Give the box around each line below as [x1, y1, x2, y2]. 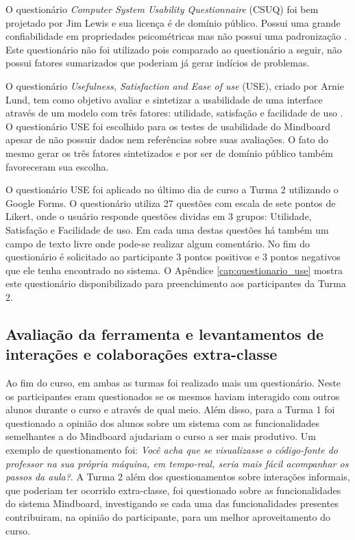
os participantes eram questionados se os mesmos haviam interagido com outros [5, 389, 340, 403]
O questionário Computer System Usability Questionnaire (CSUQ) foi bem [5, 2, 319, 16]
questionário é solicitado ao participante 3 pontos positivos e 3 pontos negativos [5, 249, 341, 264]
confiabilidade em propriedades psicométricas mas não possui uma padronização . [5, 29, 347, 43]
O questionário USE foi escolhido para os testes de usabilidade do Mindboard [5, 119, 331, 133]
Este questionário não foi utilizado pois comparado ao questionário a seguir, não [5, 42, 342, 56]
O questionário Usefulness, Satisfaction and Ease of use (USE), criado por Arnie [5, 78, 344, 93]
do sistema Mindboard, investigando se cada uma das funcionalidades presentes [5, 496, 339, 511]
